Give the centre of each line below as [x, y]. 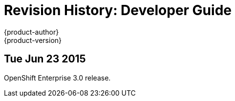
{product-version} [33, 40]
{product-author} [32, 32]
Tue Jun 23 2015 [45, 59]
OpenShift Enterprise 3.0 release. [57, 78]
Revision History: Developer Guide [118, 10]
